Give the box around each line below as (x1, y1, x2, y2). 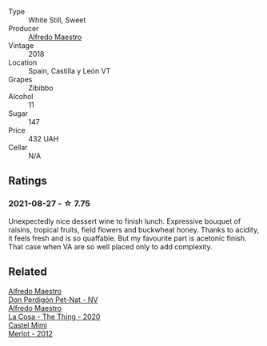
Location (8, 58, 38, 67)
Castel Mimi (8, 320, 48, 330)
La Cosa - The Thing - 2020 (8, 312, 101, 321)
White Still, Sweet (28, 15, 86, 25)
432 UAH (28, 134, 59, 143)
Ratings (8, 174, 48, 188)
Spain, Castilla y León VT (28, 66, 111, 75)
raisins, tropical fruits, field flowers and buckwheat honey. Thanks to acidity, (8, 225, 260, 234)
